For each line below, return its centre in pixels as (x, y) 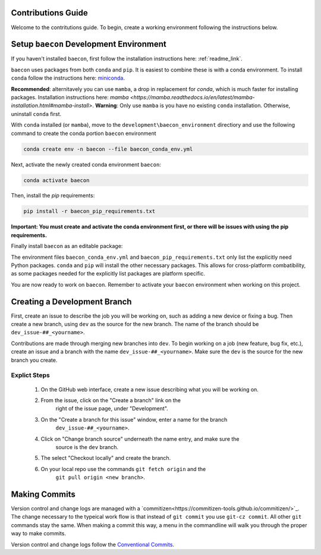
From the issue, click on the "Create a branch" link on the (111, 400)
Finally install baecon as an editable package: (67, 246)
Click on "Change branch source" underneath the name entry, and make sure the (140, 439)
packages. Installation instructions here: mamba (70, 97)
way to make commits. (39, 534)
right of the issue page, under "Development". (112, 409)
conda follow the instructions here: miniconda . (68, 78)
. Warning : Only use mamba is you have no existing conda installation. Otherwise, (191, 106)
